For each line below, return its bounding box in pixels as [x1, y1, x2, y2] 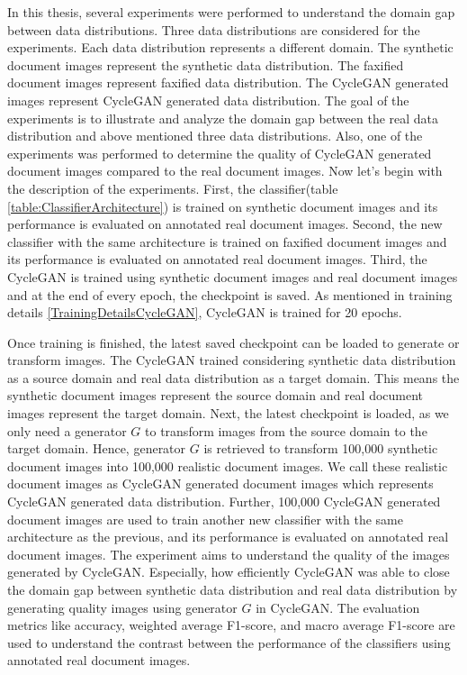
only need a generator [7, 421, 127, 440]
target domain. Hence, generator [7, 439, 186, 458]
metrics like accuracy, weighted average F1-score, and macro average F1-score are [7, 616, 455, 634]
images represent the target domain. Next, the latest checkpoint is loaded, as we [7, 404, 449, 423]
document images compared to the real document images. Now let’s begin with [7, 161, 443, 180]
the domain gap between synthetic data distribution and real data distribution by [7, 580, 458, 598]
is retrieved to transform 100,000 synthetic [203, 439, 438, 458]
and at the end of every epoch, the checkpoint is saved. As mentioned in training [7, 285, 453, 304]
